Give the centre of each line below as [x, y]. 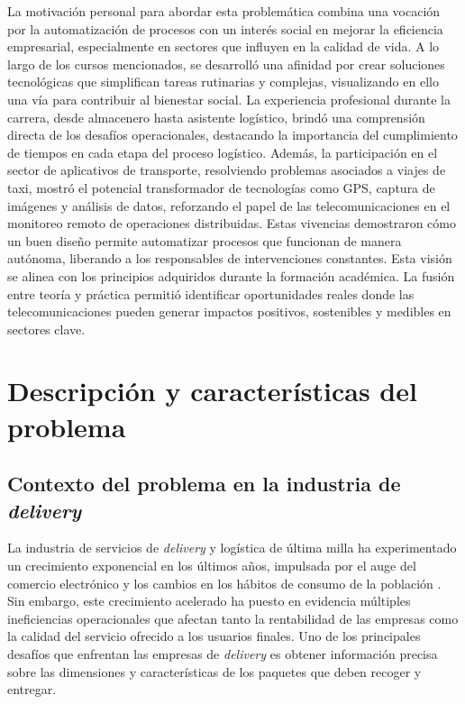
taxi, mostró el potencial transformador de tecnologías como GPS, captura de [221, 187]
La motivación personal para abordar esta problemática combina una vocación [224, 11]
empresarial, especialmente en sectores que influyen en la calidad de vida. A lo [223, 46]
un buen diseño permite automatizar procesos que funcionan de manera [205, 240]
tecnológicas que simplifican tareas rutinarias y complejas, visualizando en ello [223, 82]
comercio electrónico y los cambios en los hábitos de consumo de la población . [224, 583]
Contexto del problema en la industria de [204, 484]
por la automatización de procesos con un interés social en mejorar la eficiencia [225, 28]
